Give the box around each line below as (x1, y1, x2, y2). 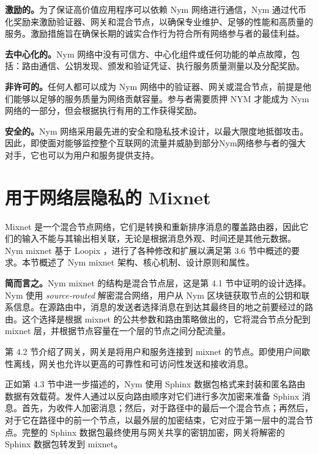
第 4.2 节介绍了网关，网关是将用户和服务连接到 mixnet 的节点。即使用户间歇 (5, 345, 310, 357)
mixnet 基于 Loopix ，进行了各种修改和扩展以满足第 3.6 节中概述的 (26, 244, 292, 256)
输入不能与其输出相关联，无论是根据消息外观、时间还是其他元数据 (21, 232, 287, 245)
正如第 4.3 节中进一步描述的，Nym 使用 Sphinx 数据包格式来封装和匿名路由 (5, 378, 306, 390)
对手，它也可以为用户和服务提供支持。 (5, 148, 159, 161)
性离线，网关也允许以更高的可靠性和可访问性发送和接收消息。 (5, 357, 253, 370)
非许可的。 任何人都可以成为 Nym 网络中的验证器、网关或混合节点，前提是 (5, 80, 303, 92)
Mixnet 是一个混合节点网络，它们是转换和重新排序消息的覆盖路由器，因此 (5, 220, 300, 233)
